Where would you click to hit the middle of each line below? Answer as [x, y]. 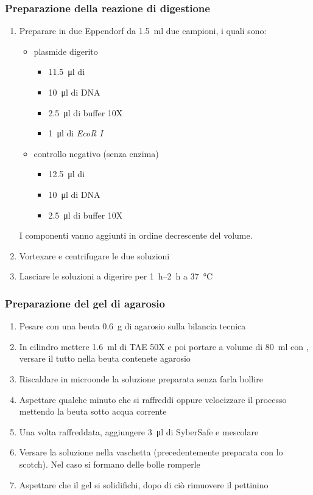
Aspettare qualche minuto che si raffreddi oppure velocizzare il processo [153, 399]
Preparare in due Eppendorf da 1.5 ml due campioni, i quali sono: [143, 31]
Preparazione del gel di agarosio [85, 303]
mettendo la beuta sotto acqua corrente [93, 411]
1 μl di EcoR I [76, 133]
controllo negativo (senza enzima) [96, 153]
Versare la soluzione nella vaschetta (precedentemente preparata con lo [151, 452]
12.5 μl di [67, 174]
